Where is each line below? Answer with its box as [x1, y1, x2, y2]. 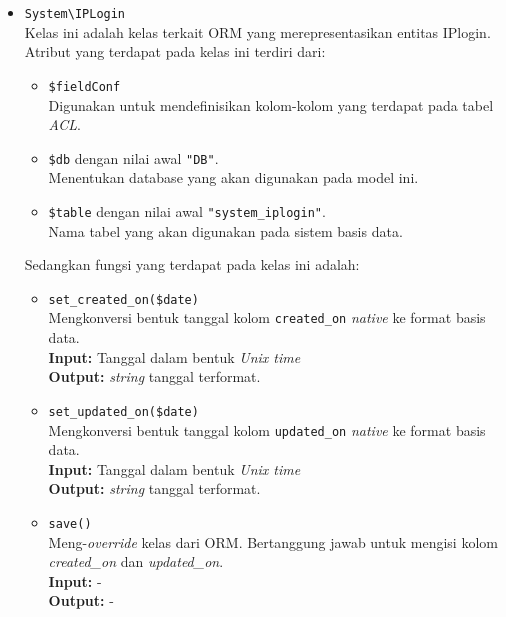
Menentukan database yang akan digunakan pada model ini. [48, 167, 419, 188]
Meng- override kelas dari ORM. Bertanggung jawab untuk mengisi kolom [48, 531, 498, 552]
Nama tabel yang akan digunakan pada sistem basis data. [48, 220, 403, 241]
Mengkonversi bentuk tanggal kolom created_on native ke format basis [48, 307, 486, 328]
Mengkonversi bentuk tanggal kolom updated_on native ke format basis [48, 419, 486, 440]
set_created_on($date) [48, 292, 199, 307]
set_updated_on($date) [48, 404, 199, 419]
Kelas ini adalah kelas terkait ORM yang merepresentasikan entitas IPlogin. [24, 21, 491, 42]
